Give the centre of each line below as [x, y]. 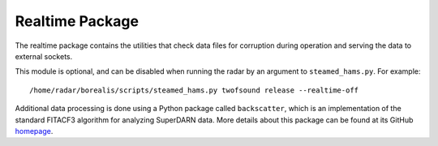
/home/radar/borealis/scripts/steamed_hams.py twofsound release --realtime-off [194, 90]
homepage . [34, 131]
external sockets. [44, 56]
